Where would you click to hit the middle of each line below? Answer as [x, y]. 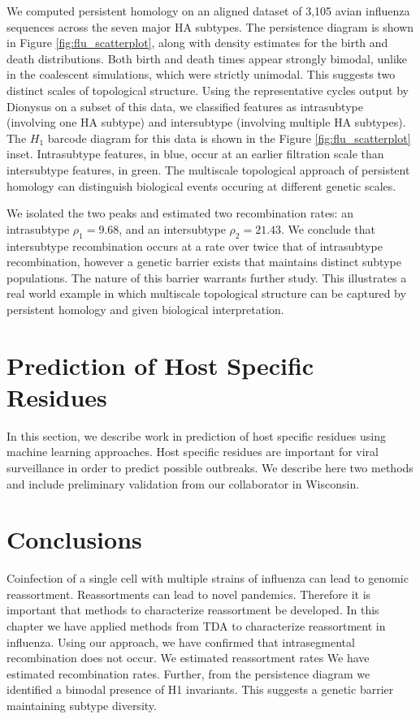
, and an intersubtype [172, 228]
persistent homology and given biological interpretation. [145, 309]
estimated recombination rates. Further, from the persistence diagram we [188, 673]
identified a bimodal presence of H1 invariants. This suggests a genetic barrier [200, 689]
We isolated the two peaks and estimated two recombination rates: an [180, 213]
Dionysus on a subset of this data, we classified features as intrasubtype [185, 106]
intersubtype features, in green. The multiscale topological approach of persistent [208, 169]
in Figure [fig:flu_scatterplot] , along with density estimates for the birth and [197, 43]
